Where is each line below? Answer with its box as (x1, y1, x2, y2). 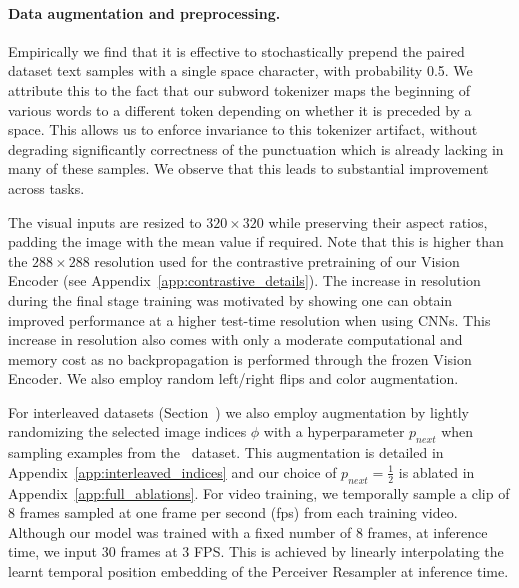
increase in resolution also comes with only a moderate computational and (8, 329, 463, 350)
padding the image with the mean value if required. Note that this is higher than (8, 231, 504, 252)
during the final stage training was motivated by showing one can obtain (8, 289, 453, 310)
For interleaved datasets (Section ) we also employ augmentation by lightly (8, 401, 469, 422)
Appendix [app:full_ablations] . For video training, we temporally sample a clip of (8, 482, 510, 503)
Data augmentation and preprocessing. (8, 2, 281, 23)
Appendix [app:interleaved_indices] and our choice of (8, 461, 337, 482)
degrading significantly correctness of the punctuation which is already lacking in (8, 138, 504, 159)
